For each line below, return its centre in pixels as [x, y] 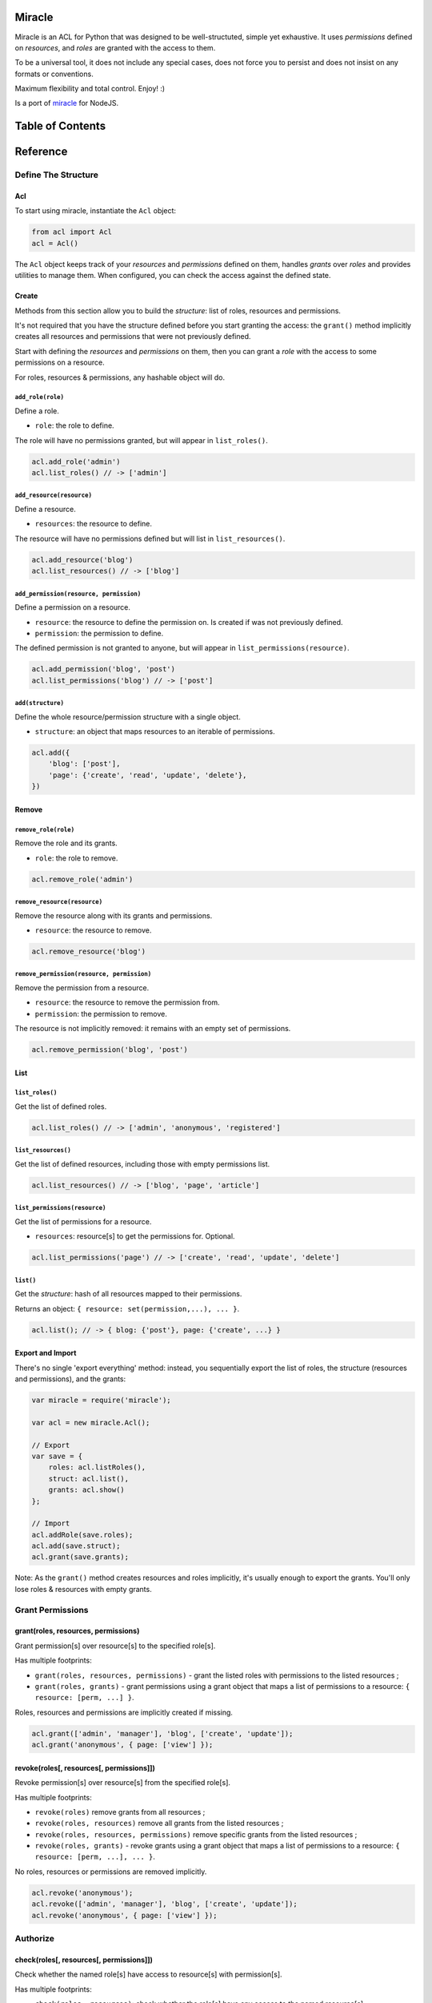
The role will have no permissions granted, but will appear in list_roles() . [141, 440]
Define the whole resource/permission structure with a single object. [128, 716]
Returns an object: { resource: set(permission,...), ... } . [127, 1308]
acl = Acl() [55, 243]
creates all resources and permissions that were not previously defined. [133, 337]
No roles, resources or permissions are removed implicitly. [111, 1872]
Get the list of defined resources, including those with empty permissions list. [142, 1164]
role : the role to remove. [76, 858]
